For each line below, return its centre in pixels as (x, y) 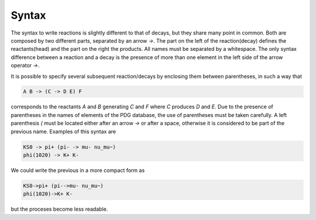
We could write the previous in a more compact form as (78, 170)
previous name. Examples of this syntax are (63, 131)
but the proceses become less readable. (59, 209)
